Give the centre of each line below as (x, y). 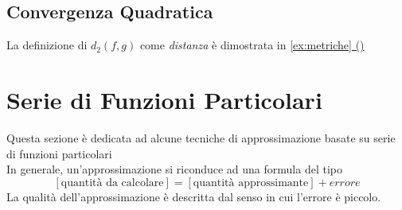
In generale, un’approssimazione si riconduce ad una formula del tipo (174, 169)
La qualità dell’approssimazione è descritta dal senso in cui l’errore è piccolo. (194, 196)
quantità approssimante (251, 183)
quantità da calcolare (112, 183)
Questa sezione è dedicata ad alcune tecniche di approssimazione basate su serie (201, 137)
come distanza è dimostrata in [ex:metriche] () (252, 45)
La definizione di (47, 45)
